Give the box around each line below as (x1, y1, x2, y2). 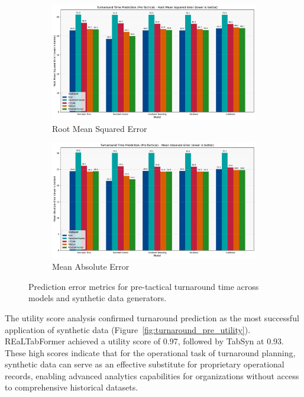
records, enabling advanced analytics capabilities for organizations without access (5, 369, 299, 382)
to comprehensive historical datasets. (5, 381, 138, 393)
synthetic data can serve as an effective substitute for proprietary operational (5, 358, 284, 370)
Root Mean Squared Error (52, 122, 147, 134)
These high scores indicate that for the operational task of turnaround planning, (5, 346, 296, 359)
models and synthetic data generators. (28, 292, 167, 304)
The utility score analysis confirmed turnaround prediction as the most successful (5, 311, 299, 324)
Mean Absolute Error (52, 260, 130, 273)
